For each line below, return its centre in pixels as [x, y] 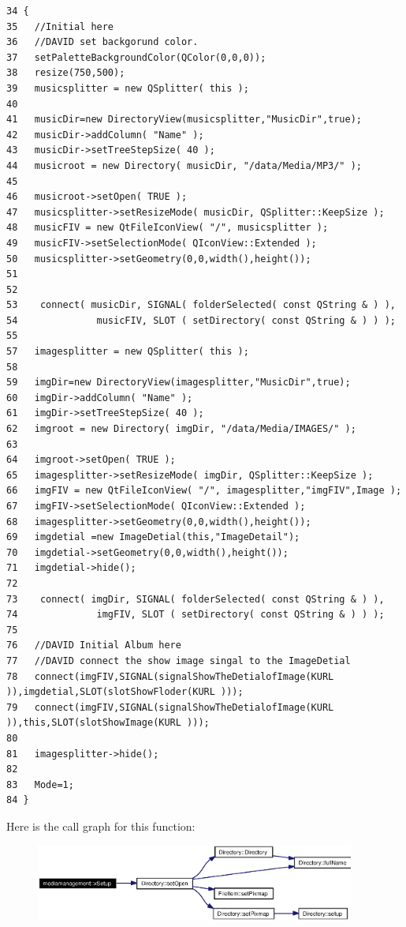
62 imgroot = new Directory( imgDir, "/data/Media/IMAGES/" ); [181, 429]
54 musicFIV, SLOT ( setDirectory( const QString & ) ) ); [201, 320]
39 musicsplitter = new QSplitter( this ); [128, 88]
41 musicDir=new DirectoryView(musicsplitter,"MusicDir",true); [184, 120]
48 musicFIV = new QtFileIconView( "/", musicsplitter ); [168, 228]
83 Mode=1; [40, 784]
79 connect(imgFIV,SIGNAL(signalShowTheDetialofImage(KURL [170, 707]
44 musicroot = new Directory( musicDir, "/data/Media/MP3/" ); [184, 165]
